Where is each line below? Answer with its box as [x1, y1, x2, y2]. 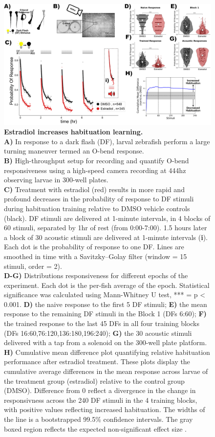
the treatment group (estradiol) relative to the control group [4, 375, 185, 386]
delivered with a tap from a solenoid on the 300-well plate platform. [4, 337, 207, 348]
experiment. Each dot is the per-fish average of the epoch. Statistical [4, 280, 210, 290]
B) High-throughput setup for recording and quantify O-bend [4, 155, 189, 165]
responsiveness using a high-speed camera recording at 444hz [4, 165, 186, 175]
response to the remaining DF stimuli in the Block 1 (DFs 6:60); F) [4, 308, 207, 319]
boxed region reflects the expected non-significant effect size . [4, 423, 187, 434]
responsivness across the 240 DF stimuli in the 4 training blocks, [4, 394, 197, 405]
